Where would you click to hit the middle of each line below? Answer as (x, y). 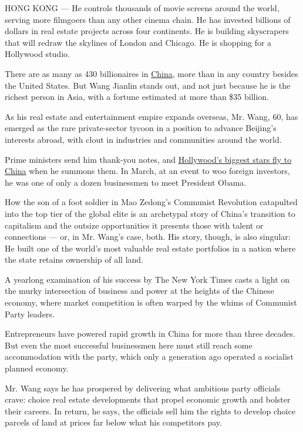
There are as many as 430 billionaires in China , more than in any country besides (151, 73)
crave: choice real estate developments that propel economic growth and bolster (148, 399)
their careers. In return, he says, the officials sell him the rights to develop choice (150, 411)
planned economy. (37, 368)
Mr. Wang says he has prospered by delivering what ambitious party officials (143, 388)
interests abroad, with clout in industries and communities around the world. (143, 139)
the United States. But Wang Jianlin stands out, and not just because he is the (148, 85)
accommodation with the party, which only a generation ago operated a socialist (149, 356)
